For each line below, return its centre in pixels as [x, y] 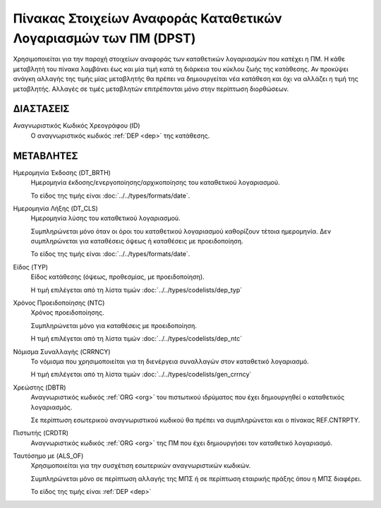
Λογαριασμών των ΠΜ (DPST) [104, 38]
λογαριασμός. [52, 407]
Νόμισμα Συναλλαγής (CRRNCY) [62, 351]
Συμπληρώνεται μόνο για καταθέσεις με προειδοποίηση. [114, 325]
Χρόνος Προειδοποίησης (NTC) [59, 303]
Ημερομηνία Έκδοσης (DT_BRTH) [62, 172]
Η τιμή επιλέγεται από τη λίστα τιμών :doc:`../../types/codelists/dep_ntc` [137, 339]
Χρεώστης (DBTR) [40, 387]
